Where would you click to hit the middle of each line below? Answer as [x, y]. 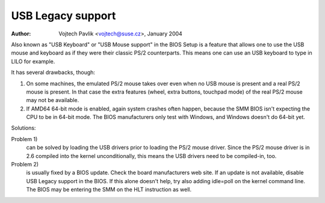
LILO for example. [33, 61]
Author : [21, 34]
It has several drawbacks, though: [53, 73]
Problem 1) [24, 139]
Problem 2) [25, 165]
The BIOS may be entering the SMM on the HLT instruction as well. [109, 190]
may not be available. [53, 100]
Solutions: [23, 128]
